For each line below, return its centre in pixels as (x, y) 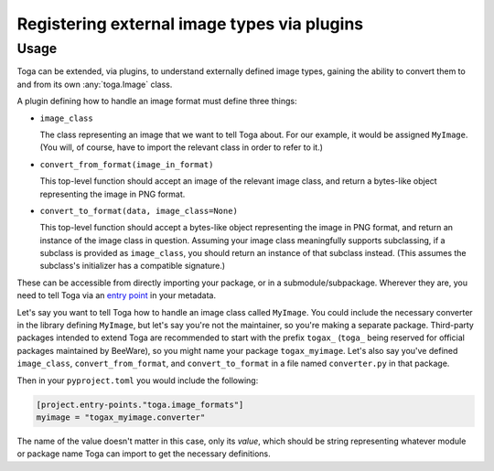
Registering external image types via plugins (190, 24)
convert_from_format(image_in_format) (127, 164)
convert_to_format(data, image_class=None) (139, 211)
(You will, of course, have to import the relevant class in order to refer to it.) (182, 147)
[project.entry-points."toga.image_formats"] (140, 404)
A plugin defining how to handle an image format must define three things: (157, 102)
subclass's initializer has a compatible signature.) (133, 266)
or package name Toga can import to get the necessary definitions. (144, 454)
